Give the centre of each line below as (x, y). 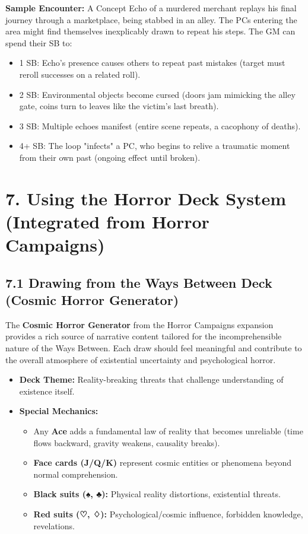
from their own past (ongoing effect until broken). (110, 157)
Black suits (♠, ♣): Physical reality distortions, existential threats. (157, 494)
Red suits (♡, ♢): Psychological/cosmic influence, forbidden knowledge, (168, 514)
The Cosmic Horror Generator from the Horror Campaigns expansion (139, 324)
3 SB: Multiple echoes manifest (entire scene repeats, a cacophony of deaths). (160, 125)
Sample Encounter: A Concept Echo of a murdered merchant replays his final (151, 8)
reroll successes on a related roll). (80, 74)
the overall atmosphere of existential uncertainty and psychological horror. (141, 359)
